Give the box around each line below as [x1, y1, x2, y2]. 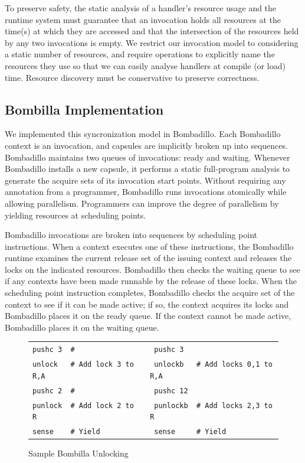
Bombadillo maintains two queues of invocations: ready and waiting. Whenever [5, 151, 290, 163]
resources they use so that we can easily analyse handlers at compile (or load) [5, 59, 286, 71]
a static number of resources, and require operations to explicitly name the [5, 48, 275, 60]
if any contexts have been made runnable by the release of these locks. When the [5, 275, 297, 287]
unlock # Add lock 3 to [32, 360, 134, 369]
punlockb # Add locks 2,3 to [154, 401, 273, 410]
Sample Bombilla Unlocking [28, 447, 129, 459]
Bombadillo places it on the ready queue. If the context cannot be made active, [5, 309, 291, 322]
